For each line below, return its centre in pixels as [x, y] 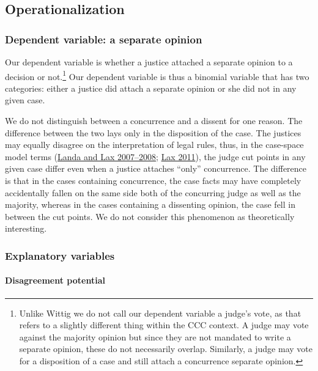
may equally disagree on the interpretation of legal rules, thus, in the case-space [154, 145]
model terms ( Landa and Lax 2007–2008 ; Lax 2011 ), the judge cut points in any [155, 156]
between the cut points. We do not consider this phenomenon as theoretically [150, 216]
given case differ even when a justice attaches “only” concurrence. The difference [156, 168]
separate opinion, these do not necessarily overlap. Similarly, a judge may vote [166, 349]
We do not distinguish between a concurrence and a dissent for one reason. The [154, 121]
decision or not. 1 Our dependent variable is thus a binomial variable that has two [157, 75]
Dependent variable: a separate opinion [104, 39]
